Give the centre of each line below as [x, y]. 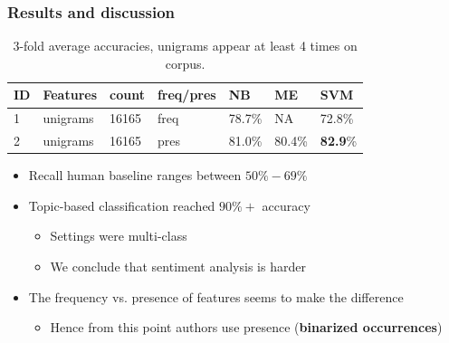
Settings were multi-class [119, 236]
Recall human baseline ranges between [135, 175]
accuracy [286, 205]
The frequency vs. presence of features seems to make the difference [216, 296]
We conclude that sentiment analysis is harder [178, 266]
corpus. [185, 63]
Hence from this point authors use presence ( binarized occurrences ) [246, 327]
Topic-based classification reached [122, 205]
